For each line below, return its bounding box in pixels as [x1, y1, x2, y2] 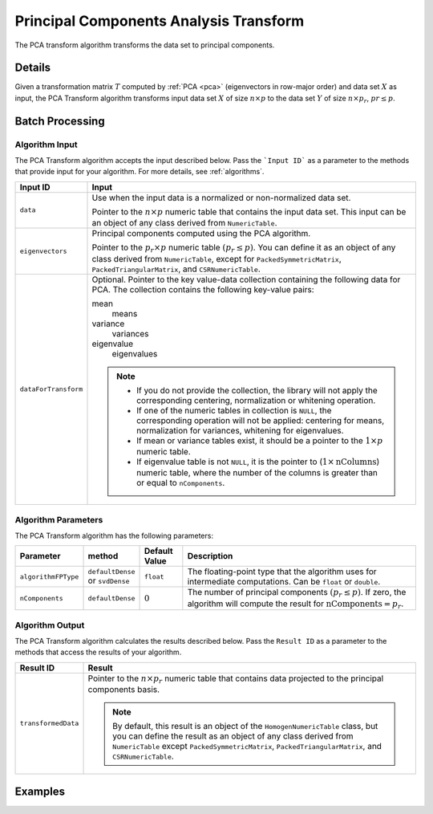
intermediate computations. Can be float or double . [187, 576, 381, 588]
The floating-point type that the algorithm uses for [187, 566, 377, 577]
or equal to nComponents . [136, 478, 225, 489]
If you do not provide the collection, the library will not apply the [136, 385, 378, 396]
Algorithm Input [14, 139, 78, 150]
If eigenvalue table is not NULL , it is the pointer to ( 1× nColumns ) [136, 456, 380, 467]
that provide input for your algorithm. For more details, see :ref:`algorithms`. [14, 167, 265, 177]
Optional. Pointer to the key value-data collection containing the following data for [91, 274, 401, 285]
